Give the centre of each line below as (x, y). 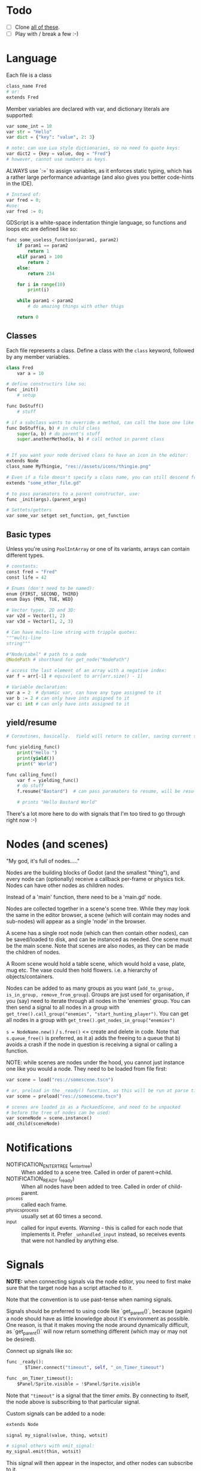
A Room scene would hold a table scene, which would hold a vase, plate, (96, 964)
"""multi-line (24, 638)
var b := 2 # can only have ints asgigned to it (68, 698)
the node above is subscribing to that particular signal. (73, 1401)
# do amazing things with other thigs (76, 307)
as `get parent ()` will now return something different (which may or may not (97, 1332)
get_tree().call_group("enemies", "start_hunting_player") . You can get (98, 1014)
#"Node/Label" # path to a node (46, 654)
